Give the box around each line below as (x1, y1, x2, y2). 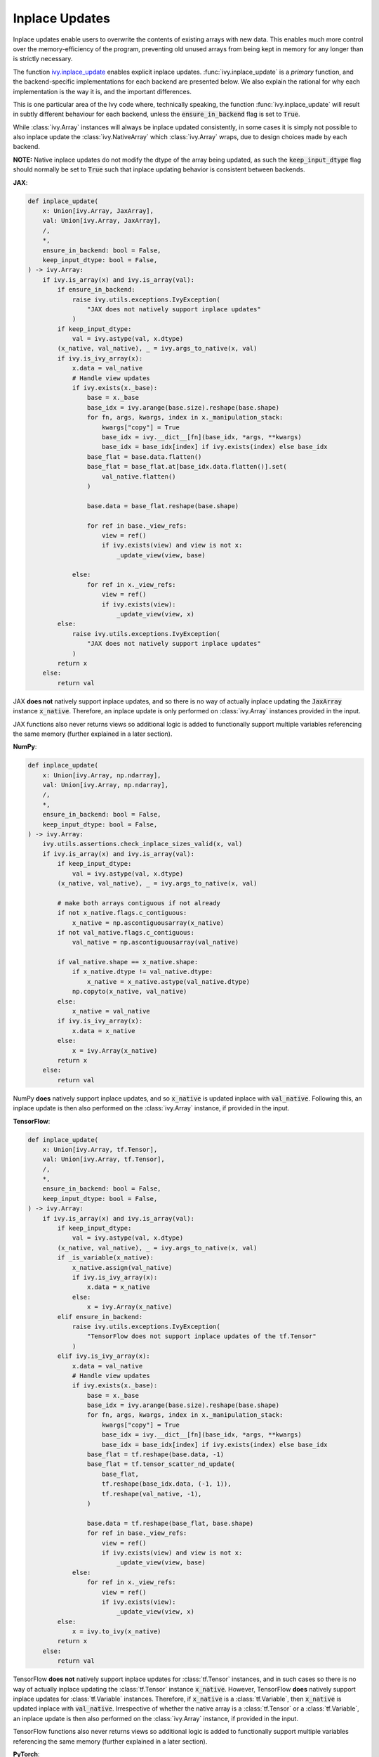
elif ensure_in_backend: (57, 1313, 143, 1321)
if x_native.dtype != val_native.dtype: (72, 968, 213, 976)
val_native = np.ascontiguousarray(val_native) (72, 938, 239, 947)
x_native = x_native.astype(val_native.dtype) (86, 978, 251, 985)
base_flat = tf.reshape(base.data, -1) (86, 1451, 225, 1458)
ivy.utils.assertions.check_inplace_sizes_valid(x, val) (42, 840, 243, 848)
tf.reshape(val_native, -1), (102, 1490, 202, 1498)
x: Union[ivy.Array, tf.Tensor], (42, 1146, 158, 1153)
